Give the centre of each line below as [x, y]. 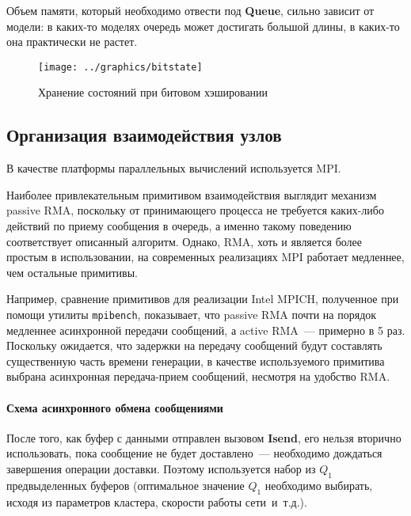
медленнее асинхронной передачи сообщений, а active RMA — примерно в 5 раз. [206, 330]
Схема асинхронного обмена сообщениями [115, 407]
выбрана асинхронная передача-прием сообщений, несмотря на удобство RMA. [198, 376]
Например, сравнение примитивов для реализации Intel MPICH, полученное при [203, 299]
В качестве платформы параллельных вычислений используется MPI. [174, 168]
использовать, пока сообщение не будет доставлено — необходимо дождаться [194, 453]
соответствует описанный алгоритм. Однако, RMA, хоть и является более [184, 241]
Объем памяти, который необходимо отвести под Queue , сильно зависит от [190, 10]
